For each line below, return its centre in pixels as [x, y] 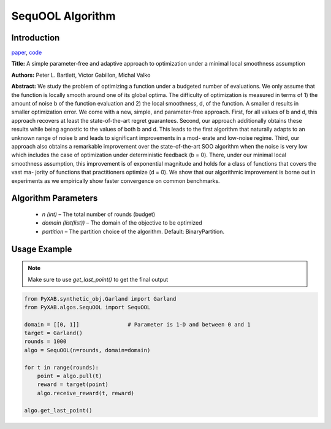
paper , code [27, 53]
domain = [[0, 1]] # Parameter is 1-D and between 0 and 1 [137, 324]
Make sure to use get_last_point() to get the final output [98, 279]
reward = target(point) [73, 385]
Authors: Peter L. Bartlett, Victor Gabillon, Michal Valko [81, 75]
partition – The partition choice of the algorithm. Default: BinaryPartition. [133, 231]
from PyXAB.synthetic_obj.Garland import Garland [100, 299]
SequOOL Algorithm [63, 16]
